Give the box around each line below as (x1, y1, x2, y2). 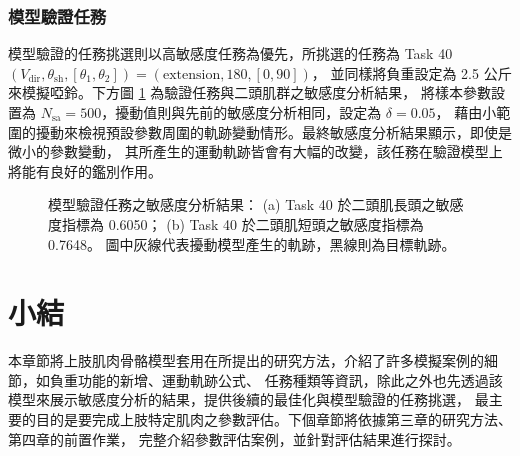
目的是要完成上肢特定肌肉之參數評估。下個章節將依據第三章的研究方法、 (35, 409, 512, 430)
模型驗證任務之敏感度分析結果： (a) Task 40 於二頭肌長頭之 (48, 194, 436, 215)
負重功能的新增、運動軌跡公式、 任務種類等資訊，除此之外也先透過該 (49, 369, 503, 390)
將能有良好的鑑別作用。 (8, 160, 162, 181)
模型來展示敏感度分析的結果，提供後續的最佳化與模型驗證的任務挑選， (8, 389, 470, 410)
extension (162, 67, 221, 82)
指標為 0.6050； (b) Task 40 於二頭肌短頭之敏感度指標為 (61, 213, 424, 234)
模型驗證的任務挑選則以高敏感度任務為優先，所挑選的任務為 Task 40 (8, 43, 453, 64)
